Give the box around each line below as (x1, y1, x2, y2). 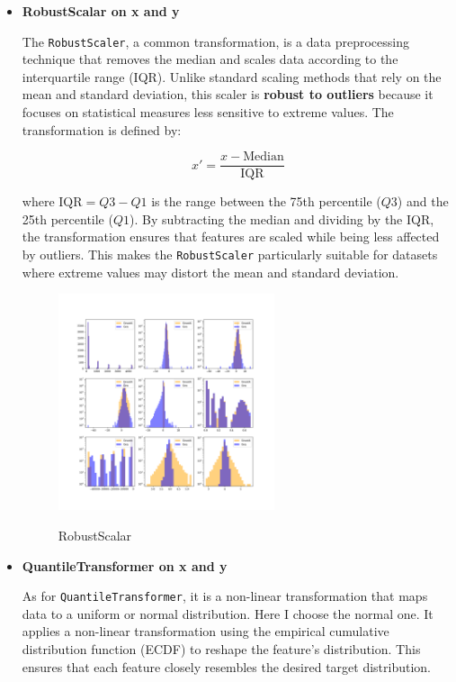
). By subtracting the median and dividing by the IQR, (130, 209, 434, 228)
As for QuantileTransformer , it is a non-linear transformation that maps (22, 587, 428, 605)
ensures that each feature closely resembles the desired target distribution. (22, 657, 431, 676)
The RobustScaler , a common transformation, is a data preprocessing (22, 32, 409, 50)
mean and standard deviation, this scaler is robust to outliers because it (22, 85, 434, 104)
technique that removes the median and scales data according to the (22, 50, 398, 68)
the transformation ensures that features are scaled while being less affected (22, 227, 440, 246)
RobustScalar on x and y (22, 2, 180, 20)
